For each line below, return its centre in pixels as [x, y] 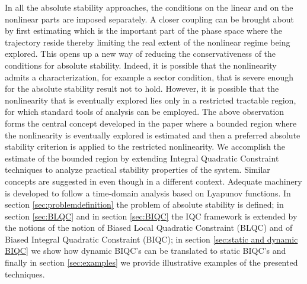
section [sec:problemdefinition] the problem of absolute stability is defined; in [144, 204]
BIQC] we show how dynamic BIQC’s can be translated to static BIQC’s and [145, 251]
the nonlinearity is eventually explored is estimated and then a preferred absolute [153, 135]
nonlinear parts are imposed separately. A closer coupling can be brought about [149, 19]
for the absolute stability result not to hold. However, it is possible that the [142, 88]
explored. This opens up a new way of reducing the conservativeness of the [140, 54]
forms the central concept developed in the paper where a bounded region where [151, 123]
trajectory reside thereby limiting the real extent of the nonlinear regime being [148, 42]
